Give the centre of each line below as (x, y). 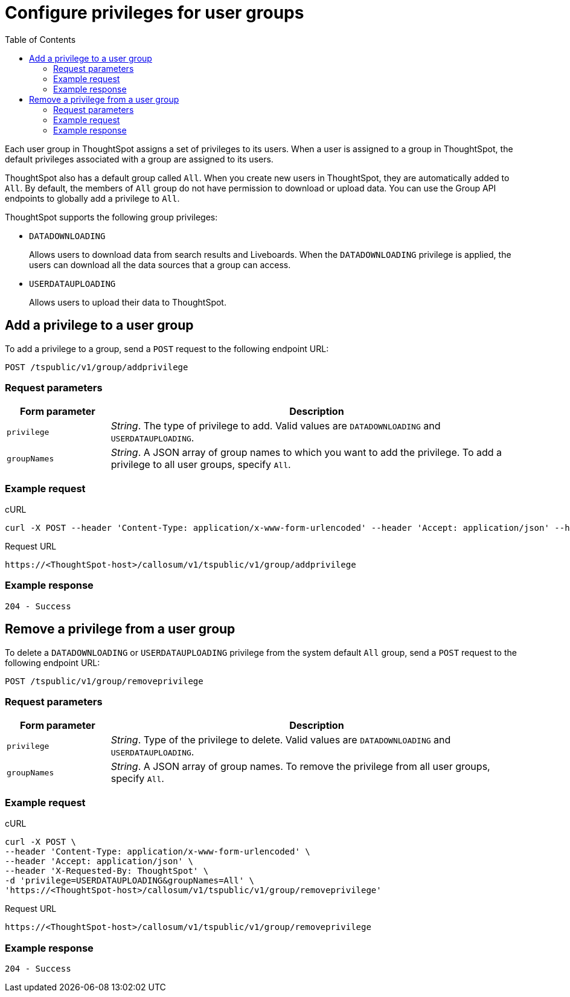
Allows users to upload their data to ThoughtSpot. (128, 302)
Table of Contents (40, 39)
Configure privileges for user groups (155, 13)
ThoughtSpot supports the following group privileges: (111, 217)
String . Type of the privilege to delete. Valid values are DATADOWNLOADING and (281, 740)
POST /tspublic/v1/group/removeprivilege (104, 681)
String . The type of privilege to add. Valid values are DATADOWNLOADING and (276, 426)
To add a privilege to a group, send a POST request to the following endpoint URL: (167, 348)
